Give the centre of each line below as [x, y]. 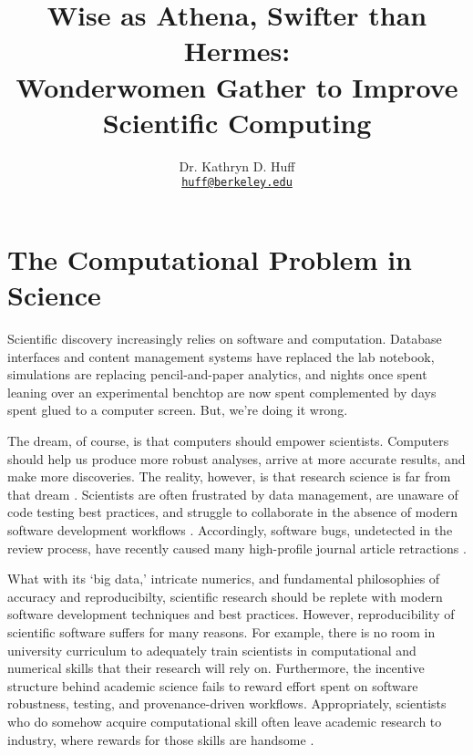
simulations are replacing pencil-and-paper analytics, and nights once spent [217, 374]
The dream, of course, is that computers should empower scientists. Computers [228, 441]
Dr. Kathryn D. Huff [237, 165]
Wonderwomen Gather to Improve [237, 86]
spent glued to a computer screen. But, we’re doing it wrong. [178, 410]
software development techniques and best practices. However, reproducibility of [231, 614]
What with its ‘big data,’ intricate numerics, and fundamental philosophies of [224, 579]
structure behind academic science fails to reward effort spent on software [213, 685]
